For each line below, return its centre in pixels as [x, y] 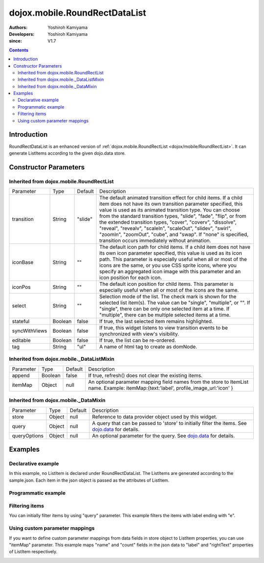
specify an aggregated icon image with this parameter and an [170, 272]
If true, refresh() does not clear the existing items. [145, 375]
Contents [19, 50]
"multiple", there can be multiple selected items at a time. [165, 315]
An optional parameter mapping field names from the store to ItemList [168, 382]
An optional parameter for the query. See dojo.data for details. [164, 436]
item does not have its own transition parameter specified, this [171, 204]
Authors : [18, 27]
